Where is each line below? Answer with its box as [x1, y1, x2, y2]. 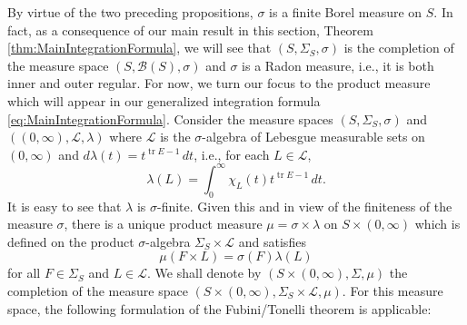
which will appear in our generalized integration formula [7, 91, 321, 110]
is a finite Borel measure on [269, 3, 422, 21]
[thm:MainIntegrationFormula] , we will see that [7, 38, 272, 57]
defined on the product [7, 231, 134, 251]
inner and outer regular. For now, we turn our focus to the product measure [7, 74, 431, 93]
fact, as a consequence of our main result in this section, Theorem [7, 20, 373, 39]
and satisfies [238, 231, 306, 251]
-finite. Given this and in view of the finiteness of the [156, 196, 452, 215]
